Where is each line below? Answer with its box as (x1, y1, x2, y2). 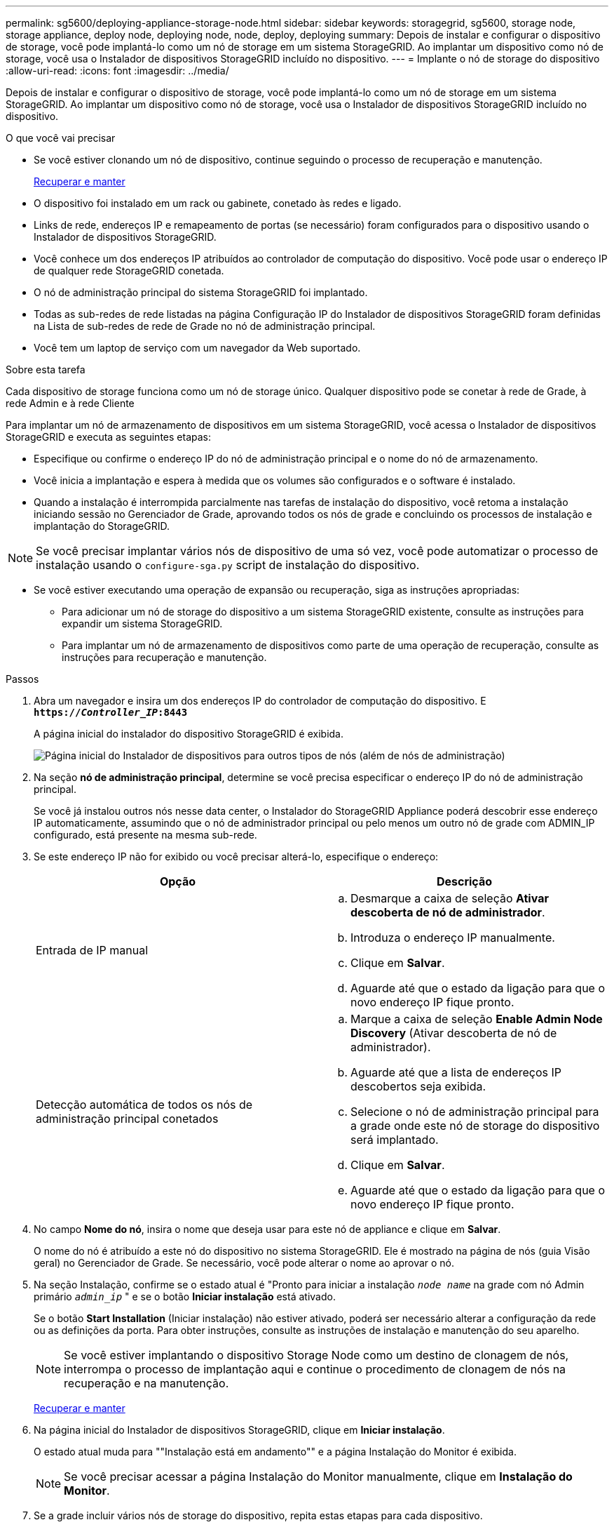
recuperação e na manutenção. (64, 1376, 229, 1390)
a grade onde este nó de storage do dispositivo (350, 1119, 600, 1133)
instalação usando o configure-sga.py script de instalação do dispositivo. (36, 558, 420, 572)
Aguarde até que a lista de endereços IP (350, 1065, 561, 1079)
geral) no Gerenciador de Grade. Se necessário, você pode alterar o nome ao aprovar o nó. (34, 1257, 455, 1269)
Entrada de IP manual (36, 943, 149, 957)
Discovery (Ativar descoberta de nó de (350, 1026, 557, 1040)
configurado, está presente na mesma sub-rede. (34, 829, 257, 841)
